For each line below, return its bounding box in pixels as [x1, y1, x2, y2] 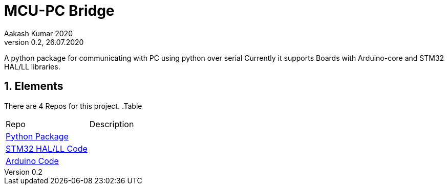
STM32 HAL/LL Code [6, 143, 88, 154]
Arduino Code [6, 155, 59, 166]
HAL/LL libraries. [4, 62, 60, 71]
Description [89, 119, 134, 129]
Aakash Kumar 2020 [4, 29, 73, 38]
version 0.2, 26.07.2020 [4, 37, 84, 46]
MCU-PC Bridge [4, 2, 115, 19]
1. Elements [4, 80, 63, 93]
